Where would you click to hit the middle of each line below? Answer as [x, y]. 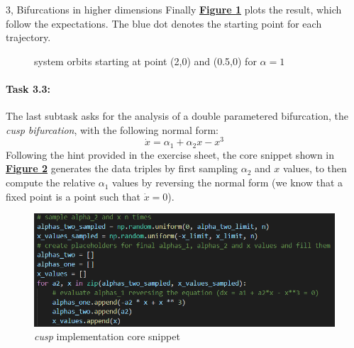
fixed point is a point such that [73, 196]
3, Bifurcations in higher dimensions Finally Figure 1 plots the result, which [174, 9]
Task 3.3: [28, 88]
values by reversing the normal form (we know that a [228, 183]
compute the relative [51, 183]
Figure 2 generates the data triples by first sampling [122, 168]
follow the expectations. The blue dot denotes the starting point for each [164, 23]
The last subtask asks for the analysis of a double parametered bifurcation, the [177, 116]
